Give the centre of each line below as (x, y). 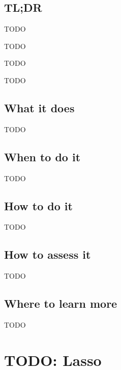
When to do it (42, 156)
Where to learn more (61, 303)
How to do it (38, 205)
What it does (39, 107)
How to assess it (48, 254)
